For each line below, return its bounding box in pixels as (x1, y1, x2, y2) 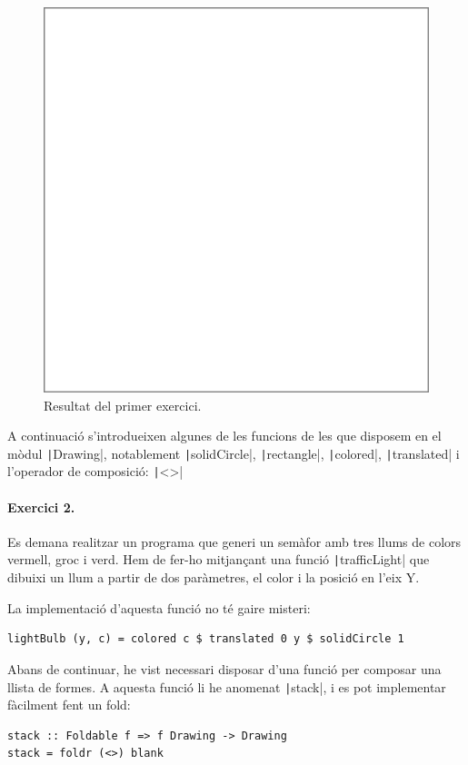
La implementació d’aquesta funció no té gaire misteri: (7, 598, 311, 617)
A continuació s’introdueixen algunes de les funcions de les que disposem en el (7, 426, 442, 445)
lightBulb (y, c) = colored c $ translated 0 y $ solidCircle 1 (7, 632, 404, 646)
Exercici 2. (7, 497, 75, 516)
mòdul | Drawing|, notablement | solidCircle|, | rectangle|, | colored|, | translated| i (7, 443, 460, 462)
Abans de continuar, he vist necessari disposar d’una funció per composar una (7, 659, 442, 678)
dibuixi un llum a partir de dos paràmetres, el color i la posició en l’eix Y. (7, 568, 420, 587)
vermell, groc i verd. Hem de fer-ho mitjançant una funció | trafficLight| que (7, 550, 430, 569)
